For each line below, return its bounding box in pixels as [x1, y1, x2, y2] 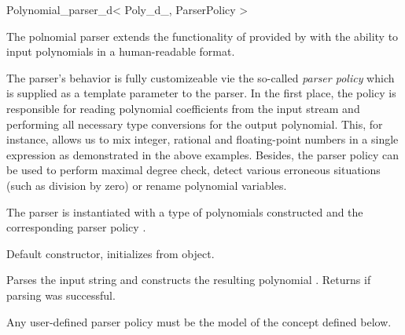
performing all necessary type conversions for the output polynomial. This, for [6, 115, 383, 132]
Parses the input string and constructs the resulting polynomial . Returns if [6, 271, 371, 288]
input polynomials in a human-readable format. [6, 43, 235, 60]
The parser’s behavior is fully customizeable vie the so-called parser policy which [6, 69, 395, 86]
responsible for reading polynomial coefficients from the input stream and [6, 100, 360, 116]
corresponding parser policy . [6, 219, 146, 235]
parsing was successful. [6, 286, 116, 303]
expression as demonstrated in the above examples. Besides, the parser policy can [6, 146, 399, 162]
